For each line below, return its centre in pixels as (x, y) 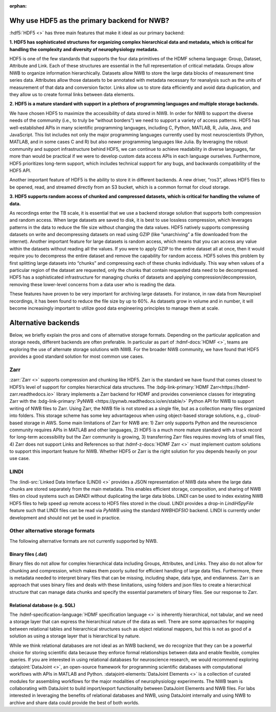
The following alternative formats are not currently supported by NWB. (84, 541)
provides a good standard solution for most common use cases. (77, 357)
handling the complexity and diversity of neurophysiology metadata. (84, 49)
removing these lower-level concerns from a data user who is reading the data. (93, 284)
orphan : (18, 6)
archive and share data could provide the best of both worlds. (75, 702)
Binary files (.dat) (28, 554)
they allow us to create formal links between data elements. (72, 95)
